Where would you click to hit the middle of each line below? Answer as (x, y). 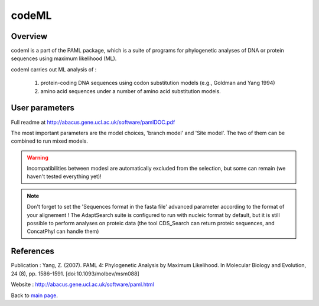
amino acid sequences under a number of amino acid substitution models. (131, 91)
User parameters (43, 108)
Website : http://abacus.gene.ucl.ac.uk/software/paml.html (82, 284)
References (32, 251)
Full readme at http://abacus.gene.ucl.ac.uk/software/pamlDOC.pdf (93, 122)
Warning (38, 157)
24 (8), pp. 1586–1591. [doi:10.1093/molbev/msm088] (75, 274)
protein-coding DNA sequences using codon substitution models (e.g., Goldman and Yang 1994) (158, 83)
